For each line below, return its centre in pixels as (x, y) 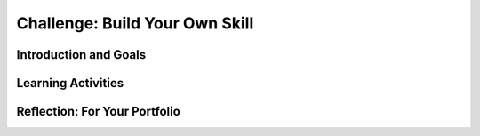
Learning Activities (70, 83)
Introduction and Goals (81, 55)
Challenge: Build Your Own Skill (135, 23)
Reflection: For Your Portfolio (99, 112)
